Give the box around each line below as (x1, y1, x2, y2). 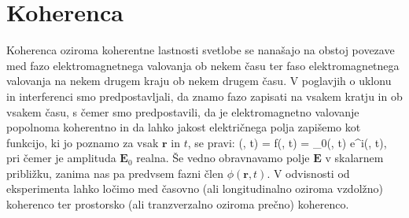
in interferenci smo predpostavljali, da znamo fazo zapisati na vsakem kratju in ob (6, 87, 403, 104)
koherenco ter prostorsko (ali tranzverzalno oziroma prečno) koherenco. (6, 196, 349, 212)
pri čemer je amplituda (6, 150, 116, 166)
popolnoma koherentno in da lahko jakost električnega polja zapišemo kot (6, 119, 361, 135)
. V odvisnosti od (267, 164, 350, 181)
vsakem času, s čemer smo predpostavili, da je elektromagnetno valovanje (6, 103, 359, 120)
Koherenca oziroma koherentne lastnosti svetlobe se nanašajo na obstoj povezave (6, 42, 395, 58)
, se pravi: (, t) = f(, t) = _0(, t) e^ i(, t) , (187, 134, 387, 150)
